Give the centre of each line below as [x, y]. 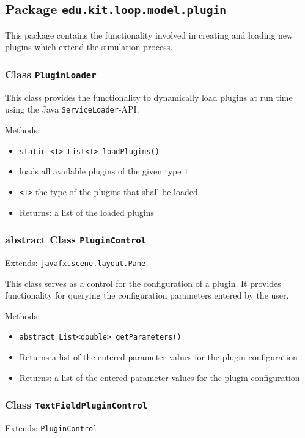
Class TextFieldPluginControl [76, 405]
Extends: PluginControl [51, 428]
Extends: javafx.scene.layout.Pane [75, 262]
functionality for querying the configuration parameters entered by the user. [147, 295]
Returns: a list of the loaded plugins [87, 212]
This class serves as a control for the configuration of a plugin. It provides [143, 283]
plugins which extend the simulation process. [89, 47]
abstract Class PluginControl [76, 239]
